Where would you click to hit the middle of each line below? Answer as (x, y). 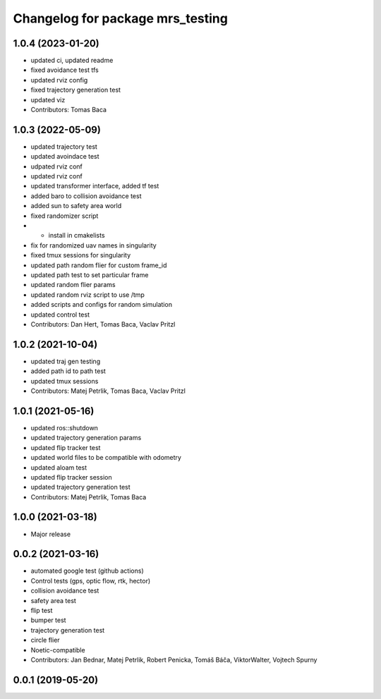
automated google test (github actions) (87, 571)
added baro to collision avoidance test (86, 196)
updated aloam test (59, 467)
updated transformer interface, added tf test (95, 186)
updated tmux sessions (65, 381)
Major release (50, 534)
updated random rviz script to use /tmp (87, 294)
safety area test (54, 600)
